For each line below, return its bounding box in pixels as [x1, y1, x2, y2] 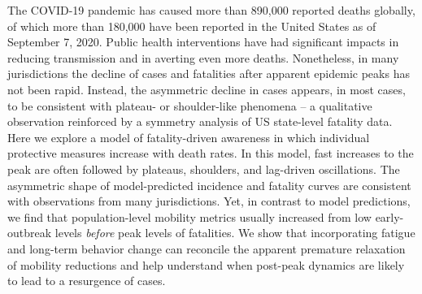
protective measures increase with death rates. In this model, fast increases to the [7, 145, 414, 162]
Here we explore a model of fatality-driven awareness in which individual [7, 128, 370, 145]
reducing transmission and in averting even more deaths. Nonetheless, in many [7, 49, 399, 66]
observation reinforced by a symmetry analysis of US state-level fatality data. [7, 113, 393, 130]
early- [375, 208, 404, 225]
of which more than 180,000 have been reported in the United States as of [7, 17, 376, 34]
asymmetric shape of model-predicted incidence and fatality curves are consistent [7, 176, 411, 193]
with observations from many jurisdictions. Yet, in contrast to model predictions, [7, 192, 411, 210]
